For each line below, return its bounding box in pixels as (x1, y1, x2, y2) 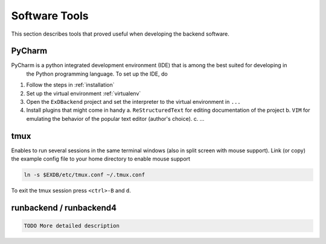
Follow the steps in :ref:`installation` (26, 82, 115, 89)
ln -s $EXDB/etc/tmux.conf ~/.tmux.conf (24, 172, 145, 178)
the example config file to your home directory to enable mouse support (11, 155, 190, 162)
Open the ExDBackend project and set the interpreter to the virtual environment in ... (26, 98, 241, 106)
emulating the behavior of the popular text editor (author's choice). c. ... (26, 115, 205, 122)
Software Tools (11, 9, 89, 22)
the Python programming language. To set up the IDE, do (26, 70, 168, 77)
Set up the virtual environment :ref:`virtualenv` (26, 89, 141, 97)
